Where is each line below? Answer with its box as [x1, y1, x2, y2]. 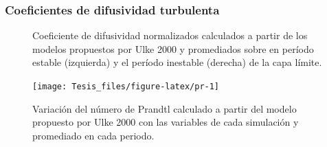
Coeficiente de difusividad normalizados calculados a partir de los [32, 28, 308, 43]
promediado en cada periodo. [32, 128, 155, 142]
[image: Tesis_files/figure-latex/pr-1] [32, 82, 220, 91]
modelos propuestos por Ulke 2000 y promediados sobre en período [32, 41, 314, 56]
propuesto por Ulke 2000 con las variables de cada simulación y [32, 115, 299, 129]
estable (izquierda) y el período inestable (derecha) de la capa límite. [32, 55, 322, 69]
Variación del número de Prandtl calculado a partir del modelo [32, 101, 297, 115]
